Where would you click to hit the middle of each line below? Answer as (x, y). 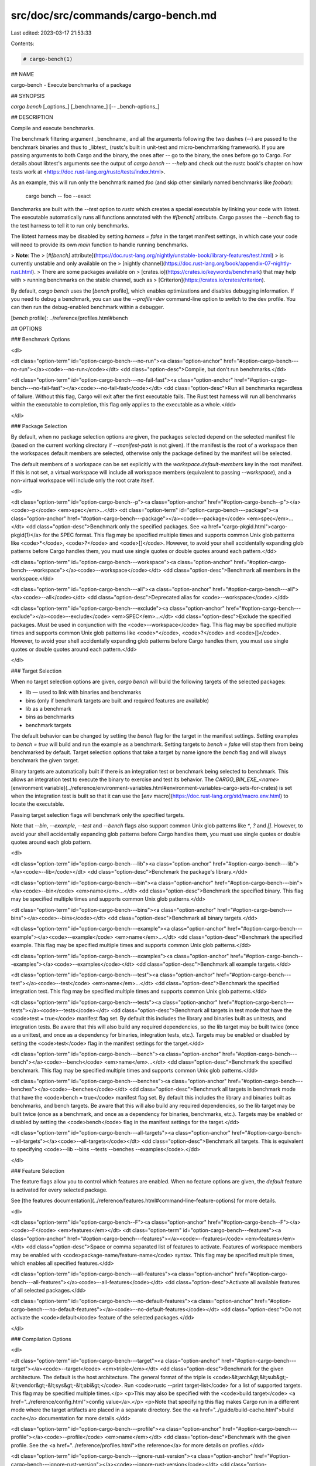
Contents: (23, 43)
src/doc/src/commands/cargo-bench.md (114, 15)
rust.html (22, 272)
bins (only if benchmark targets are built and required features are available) (117, 700)
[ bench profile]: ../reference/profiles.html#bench (69, 318)
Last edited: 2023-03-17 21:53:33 (51, 33)
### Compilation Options (41, 1339)
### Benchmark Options (40, 340)
